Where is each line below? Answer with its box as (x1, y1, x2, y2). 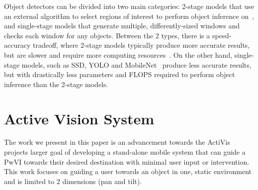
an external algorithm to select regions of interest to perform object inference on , (4, 10, 254, 21)
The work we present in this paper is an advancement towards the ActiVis (4, 137, 230, 147)
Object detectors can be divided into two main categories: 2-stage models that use (4, 1, 254, 11)
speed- (212, 30, 232, 40)
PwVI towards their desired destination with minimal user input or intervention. (4, 156, 250, 167)
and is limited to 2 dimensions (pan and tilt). (4, 176, 142, 186)
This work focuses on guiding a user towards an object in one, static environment (4, 166, 252, 177)
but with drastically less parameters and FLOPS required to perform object (4, 69, 235, 80)
